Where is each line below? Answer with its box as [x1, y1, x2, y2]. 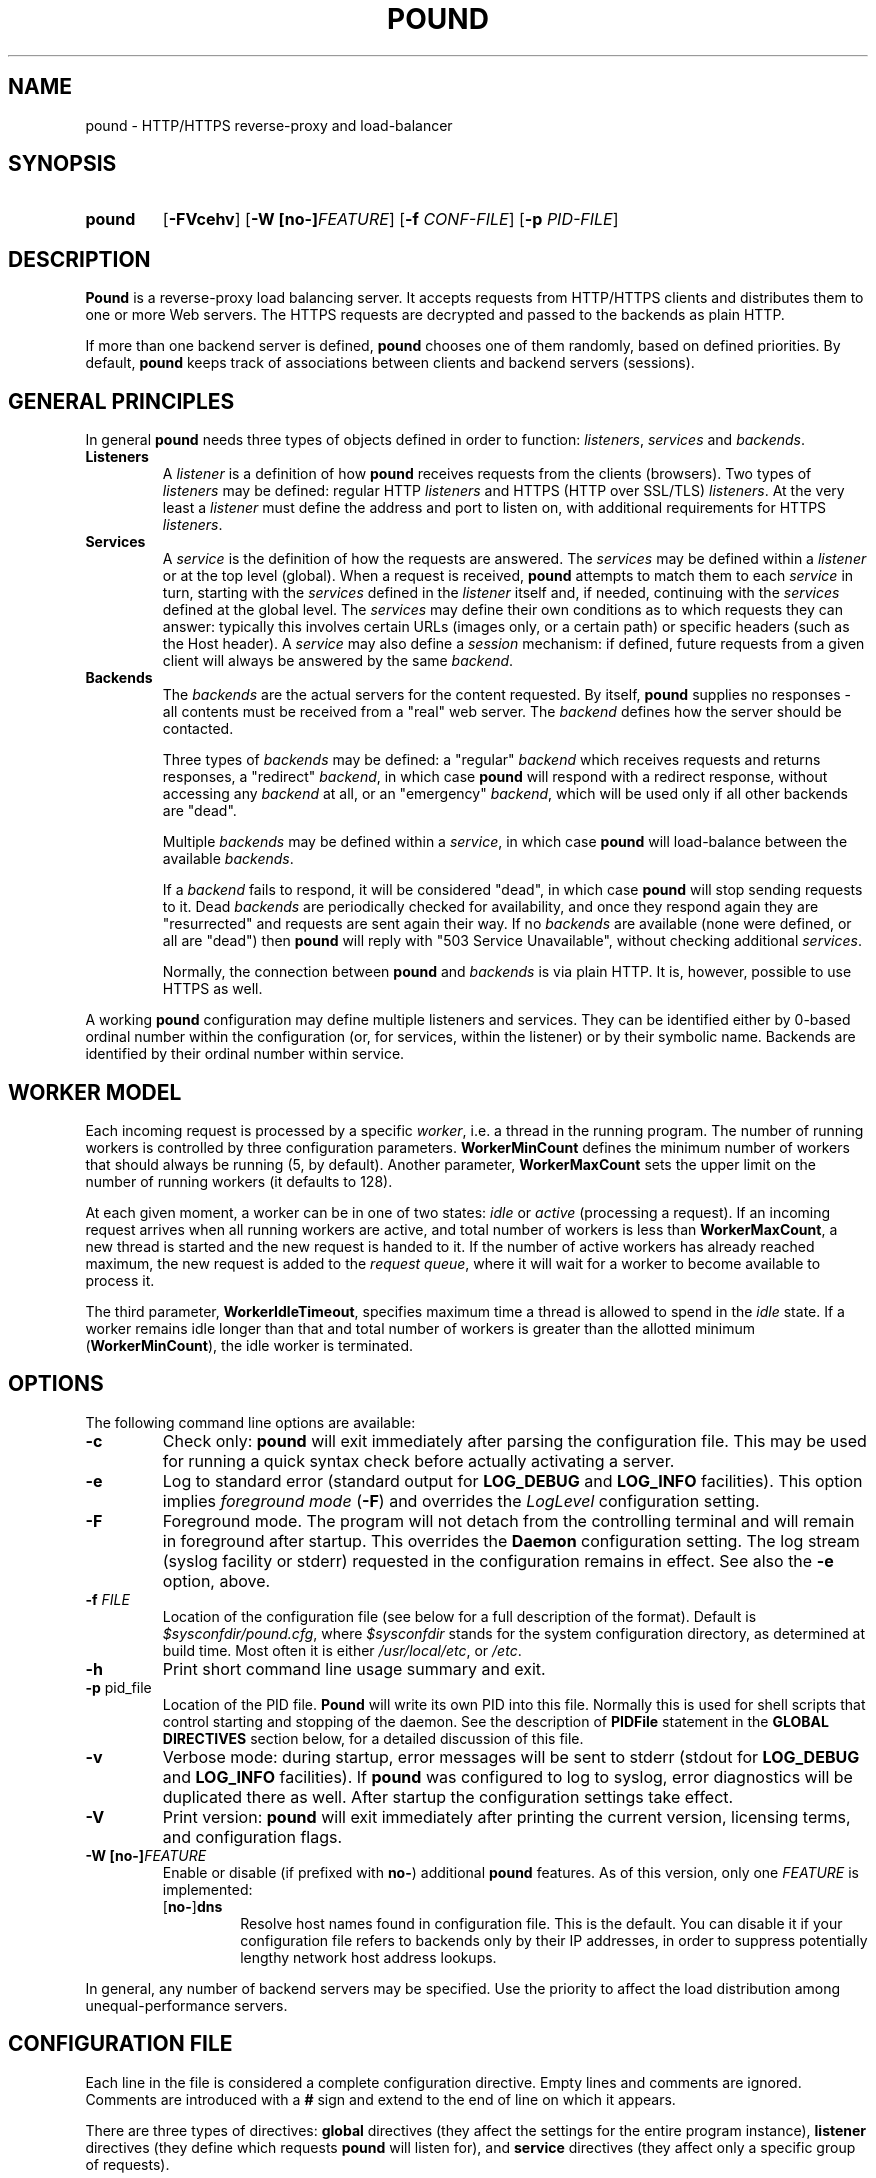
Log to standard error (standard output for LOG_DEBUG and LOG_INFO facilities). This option [162, 1470, 863, 1491]
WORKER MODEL [8, 1079, 182, 1105]
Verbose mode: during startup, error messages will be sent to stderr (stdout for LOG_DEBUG [162, 1746, 860, 1767]
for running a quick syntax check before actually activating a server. [162, 1450, 675, 1471]
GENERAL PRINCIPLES [8, 388, 235, 414]
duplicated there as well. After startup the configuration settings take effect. [162, 1786, 734, 1807]
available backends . [162, 850, 294, 868]
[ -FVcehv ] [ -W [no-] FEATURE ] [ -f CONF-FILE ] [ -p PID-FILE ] [162, 209, 619, 230]
